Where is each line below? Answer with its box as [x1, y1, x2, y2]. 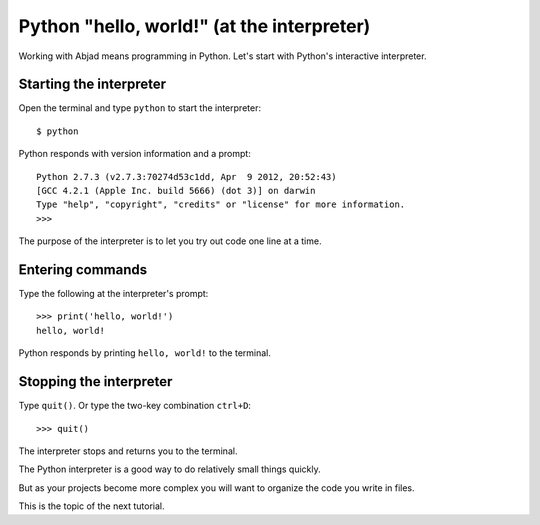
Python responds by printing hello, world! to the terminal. [18, 347, 272, 359]
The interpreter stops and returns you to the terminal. [18, 445, 238, 457]
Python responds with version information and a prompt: [18, 148, 252, 160]
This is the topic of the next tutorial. [18, 500, 165, 512]
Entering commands [18, 261, 148, 278]
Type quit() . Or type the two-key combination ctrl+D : [18, 400, 252, 412]
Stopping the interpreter [18, 373, 173, 390]
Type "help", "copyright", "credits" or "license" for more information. [36, 199, 406, 210]
